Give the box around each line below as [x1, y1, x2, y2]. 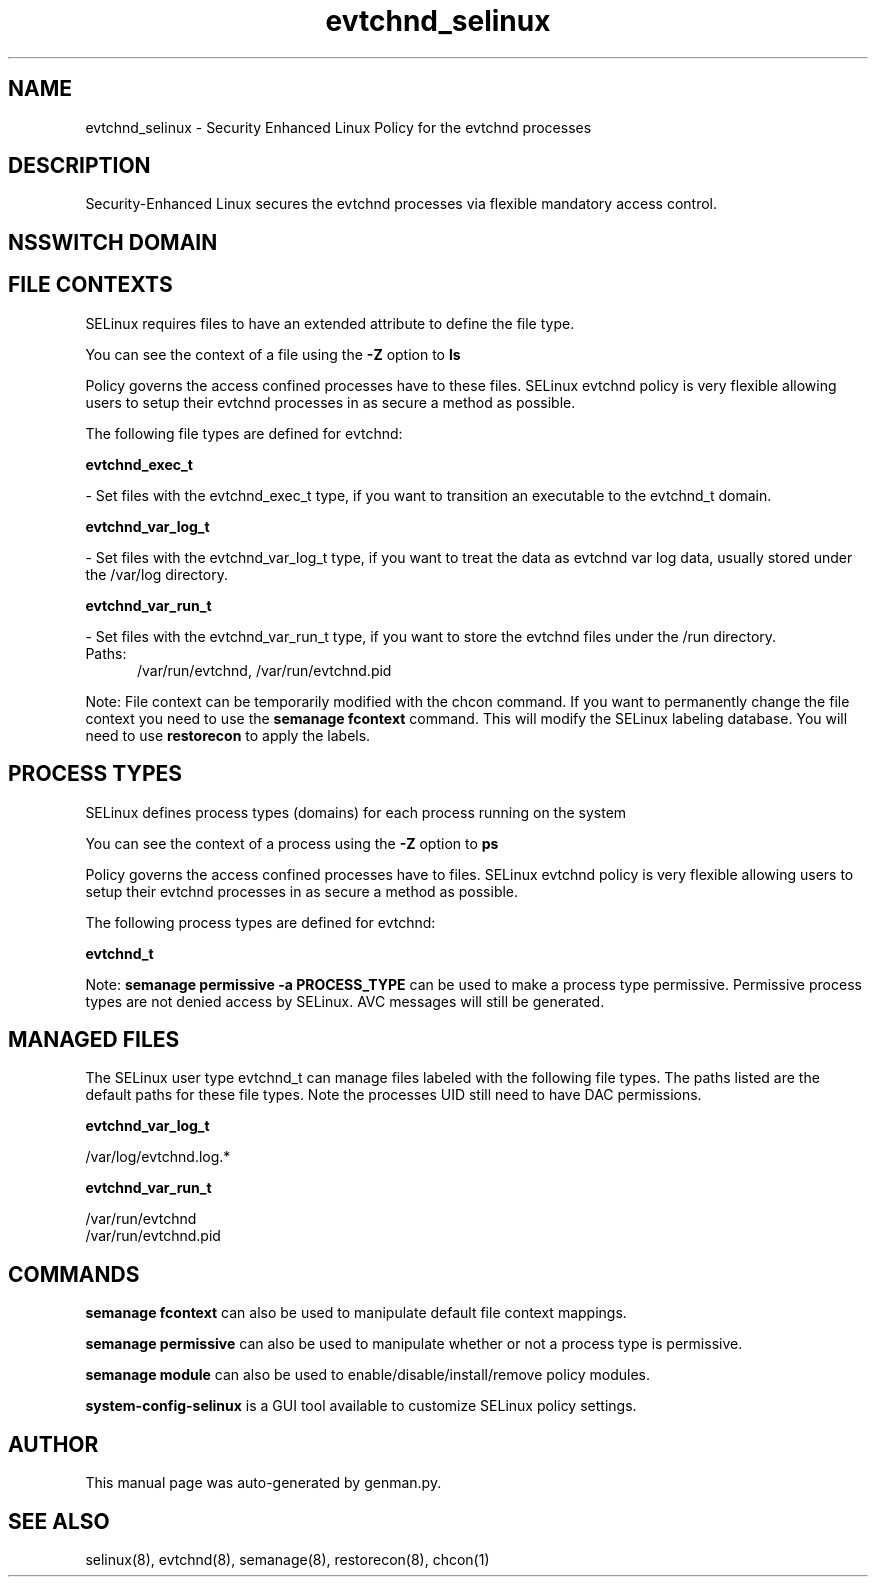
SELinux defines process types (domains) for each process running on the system [85, 803, 627, 821]
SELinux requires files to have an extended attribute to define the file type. [85, 314, 575, 332]
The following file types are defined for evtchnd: [85, 424, 403, 442]
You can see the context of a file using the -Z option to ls [85, 345, 461, 363]
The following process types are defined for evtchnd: [85, 913, 436, 931]
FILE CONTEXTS [8, 272, 173, 298]
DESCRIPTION [8, 153, 151, 179]
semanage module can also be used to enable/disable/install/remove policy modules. [85, 1366, 651, 1384]
